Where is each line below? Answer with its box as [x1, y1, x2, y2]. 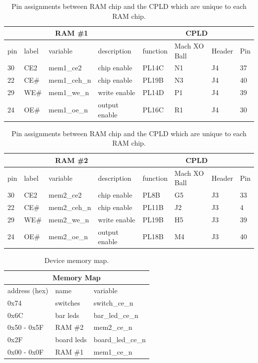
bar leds [55, 310, 79, 320]
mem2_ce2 [49, 190, 82, 200]
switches [55, 297, 80, 308]
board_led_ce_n [93, 334, 146, 345]
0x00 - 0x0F [7, 347, 44, 357]
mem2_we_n [49, 214, 89, 224]
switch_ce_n [93, 297, 133, 308]
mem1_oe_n [49, 104, 88, 114]
